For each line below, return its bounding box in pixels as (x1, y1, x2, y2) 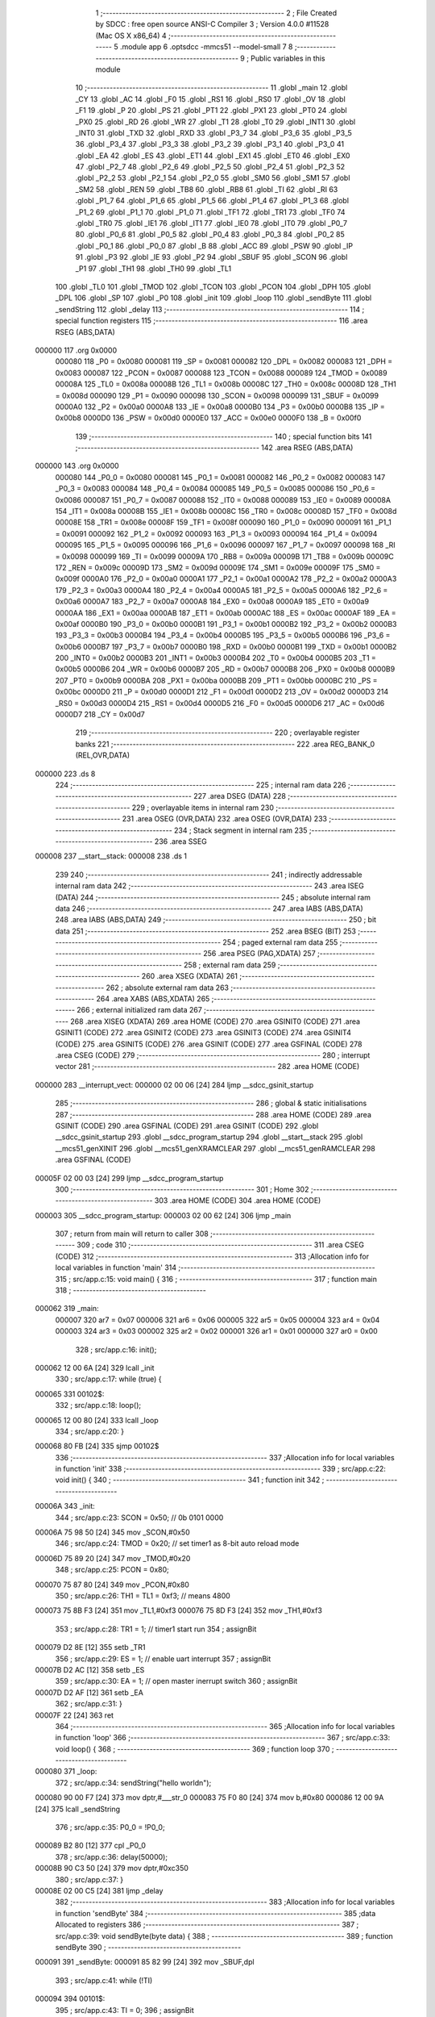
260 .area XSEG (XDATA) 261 (141, 971, 238, 981)
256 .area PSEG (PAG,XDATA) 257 (202, 949, 316, 958)
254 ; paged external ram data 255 (222, 938, 338, 947)
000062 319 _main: (35, 1304, 100, 1313)
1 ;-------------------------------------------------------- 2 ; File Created (95, 8, 338, 18)
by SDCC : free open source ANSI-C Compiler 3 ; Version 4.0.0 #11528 (95, 19, 329, 29)
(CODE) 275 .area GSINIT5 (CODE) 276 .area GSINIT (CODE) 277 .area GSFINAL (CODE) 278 (55, 1039, 362, 1049)
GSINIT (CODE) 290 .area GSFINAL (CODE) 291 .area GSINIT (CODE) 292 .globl (55, 1121, 319, 1130)
